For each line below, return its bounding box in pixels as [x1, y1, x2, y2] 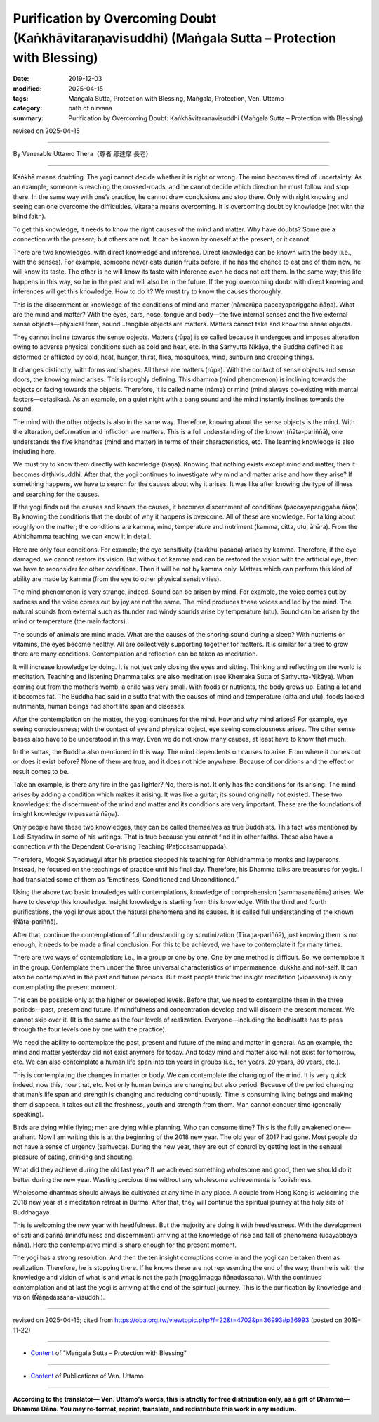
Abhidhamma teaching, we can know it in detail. [13, 532, 152, 541]
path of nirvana [68, 104, 112, 113]
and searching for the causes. [13, 490, 100, 498]
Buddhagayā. [13, 1207, 52, 1217]
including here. [13, 447, 56, 456]
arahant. [13, 1133, 38, 1141]
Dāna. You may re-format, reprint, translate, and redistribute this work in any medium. [41, 1404, 298, 1414]
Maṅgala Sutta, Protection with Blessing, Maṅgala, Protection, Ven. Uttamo [68, 94, 284, 102]
